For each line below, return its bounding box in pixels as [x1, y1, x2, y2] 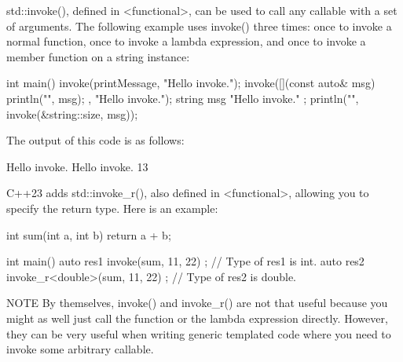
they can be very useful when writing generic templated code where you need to [6, 325, 391, 342]
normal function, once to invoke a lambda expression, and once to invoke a [6, 33, 366, 49]
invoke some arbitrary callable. [6, 341, 154, 357]
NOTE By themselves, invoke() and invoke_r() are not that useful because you [6, 294, 388, 311]
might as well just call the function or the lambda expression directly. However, [6, 309, 388, 326]
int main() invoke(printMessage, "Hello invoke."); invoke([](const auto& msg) [6, 75, 376, 91]
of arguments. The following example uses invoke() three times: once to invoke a [6, 17, 392, 34]
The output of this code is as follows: [6, 132, 185, 148]
